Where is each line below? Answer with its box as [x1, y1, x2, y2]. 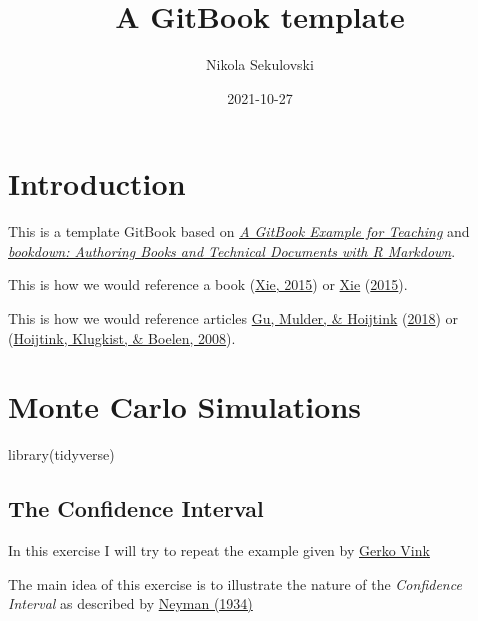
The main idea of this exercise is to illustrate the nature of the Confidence [8, 573, 462, 594]
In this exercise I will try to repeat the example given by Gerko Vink [8, 540, 430, 561]
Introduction [8, 163, 186, 204]
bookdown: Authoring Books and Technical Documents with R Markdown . [8, 240, 456, 261]
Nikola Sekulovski [206, 54, 314, 75]
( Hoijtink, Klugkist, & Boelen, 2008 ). [8, 327, 236, 348]
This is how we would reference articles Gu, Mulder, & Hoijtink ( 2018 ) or [8, 308, 459, 329]
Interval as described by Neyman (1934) [8, 593, 253, 614]
